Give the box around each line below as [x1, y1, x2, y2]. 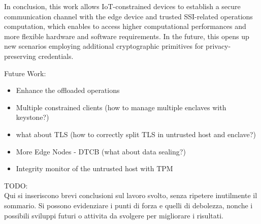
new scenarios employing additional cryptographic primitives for [4, 41, 204, 51]
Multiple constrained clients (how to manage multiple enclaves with [16, 102, 226, 112]
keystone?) [16, 112, 49, 122]
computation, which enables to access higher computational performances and [4, 21, 246, 31]
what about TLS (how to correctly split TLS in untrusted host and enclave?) [16, 129, 256, 139]
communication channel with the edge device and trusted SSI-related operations [4, 11, 253, 21]
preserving [4, 50, 36, 61]
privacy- [206, 41, 231, 51]
